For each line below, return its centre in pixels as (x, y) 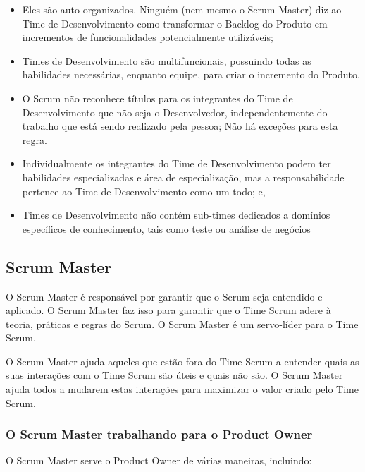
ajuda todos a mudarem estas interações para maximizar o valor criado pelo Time (182, 389)
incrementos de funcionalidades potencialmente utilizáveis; (148, 37)
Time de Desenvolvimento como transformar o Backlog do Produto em (175, 23)
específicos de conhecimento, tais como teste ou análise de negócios (166, 228)
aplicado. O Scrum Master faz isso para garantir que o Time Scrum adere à (168, 310)
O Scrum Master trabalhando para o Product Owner (159, 434)
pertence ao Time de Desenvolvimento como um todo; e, (144, 191)
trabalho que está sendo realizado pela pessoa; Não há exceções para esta (180, 126)
